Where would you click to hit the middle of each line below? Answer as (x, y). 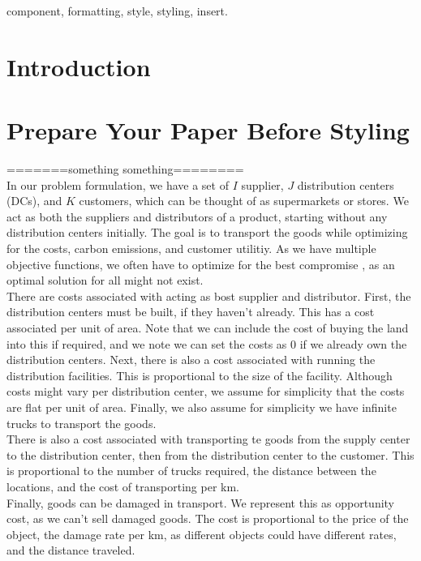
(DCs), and (34, 201)
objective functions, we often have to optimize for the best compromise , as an (201, 264)
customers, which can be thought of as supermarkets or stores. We (244, 201)
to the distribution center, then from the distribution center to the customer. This (210, 454)
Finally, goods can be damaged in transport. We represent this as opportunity (201, 502)
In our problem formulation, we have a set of (118, 184)
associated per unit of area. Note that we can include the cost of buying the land (208, 328)
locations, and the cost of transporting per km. (123, 486)
